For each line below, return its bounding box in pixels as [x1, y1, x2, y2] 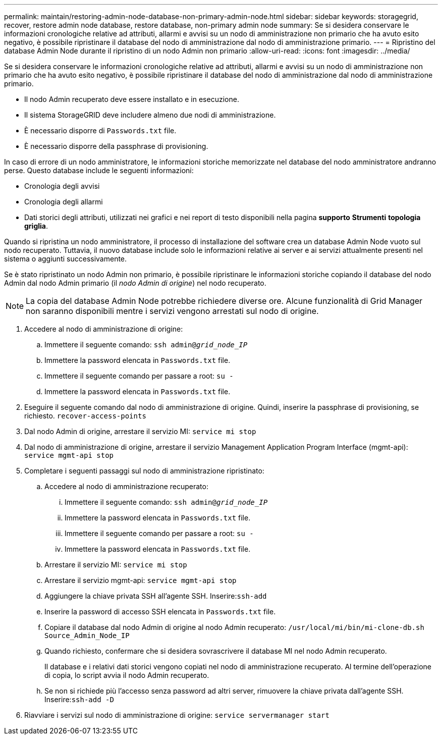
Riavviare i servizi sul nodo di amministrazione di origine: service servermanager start [24, 711, 329, 719]
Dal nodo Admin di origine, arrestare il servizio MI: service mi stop [24, 427, 256, 436]
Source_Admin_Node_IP [44, 631, 130, 640]
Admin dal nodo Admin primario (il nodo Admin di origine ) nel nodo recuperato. [4, 279, 266, 287]
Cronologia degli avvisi [24, 182, 100, 190]
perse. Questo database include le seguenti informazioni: [4, 166, 194, 175]
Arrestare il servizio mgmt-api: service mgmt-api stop [44, 576, 237, 585]
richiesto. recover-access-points [24, 411, 146, 420]
